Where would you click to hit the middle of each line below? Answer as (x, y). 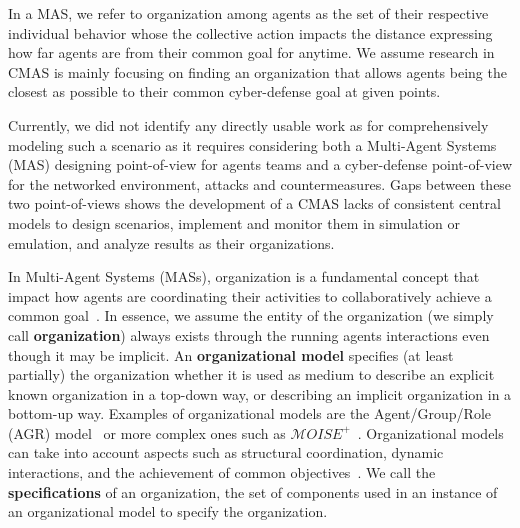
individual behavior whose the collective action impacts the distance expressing (250, 32)
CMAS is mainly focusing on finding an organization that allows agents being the (257, 71)
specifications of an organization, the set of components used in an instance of (253, 491)
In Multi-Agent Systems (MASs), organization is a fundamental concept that (244, 276)
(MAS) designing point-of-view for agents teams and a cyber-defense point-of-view (260, 164)
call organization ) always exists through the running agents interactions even (249, 334)
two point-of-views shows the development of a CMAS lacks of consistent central (254, 203)
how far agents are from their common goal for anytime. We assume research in (251, 52)
